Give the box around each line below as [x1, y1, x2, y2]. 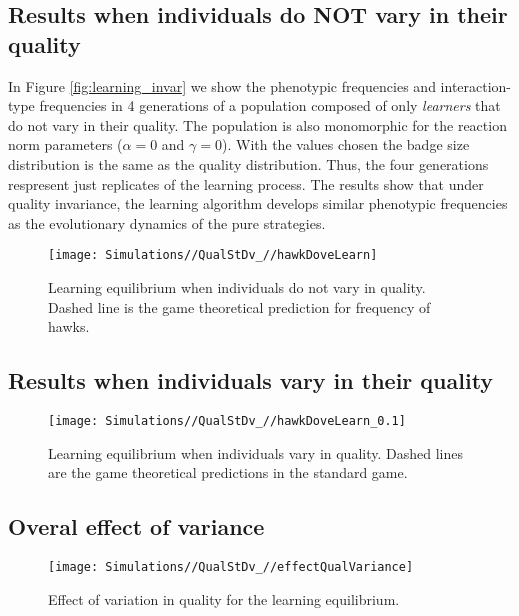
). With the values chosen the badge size [221, 134, 470, 155]
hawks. [48, 316, 90, 337]
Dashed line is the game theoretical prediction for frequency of [48, 296, 431, 317]
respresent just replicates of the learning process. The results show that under [8, 173, 484, 194]
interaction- [440, 75, 512, 96]
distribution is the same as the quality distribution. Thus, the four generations [8, 153, 489, 174]
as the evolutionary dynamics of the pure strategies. [8, 212, 326, 233]
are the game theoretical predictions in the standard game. [48, 462, 408, 483]
